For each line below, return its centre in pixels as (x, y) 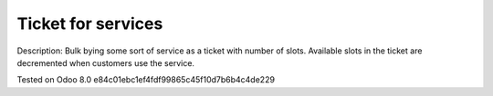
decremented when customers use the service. (106, 62)
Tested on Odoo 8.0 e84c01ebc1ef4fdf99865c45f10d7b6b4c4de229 (146, 80)
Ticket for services (90, 24)
